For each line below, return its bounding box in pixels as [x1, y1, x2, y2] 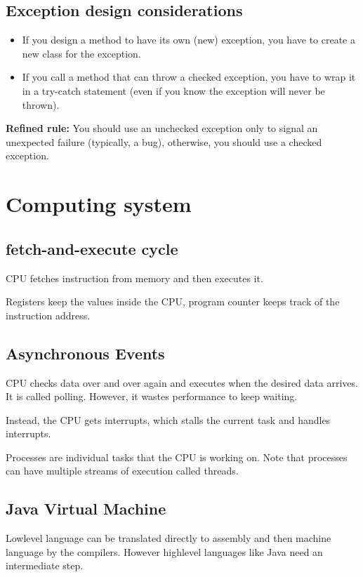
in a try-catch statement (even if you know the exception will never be [22, 83, 325, 98]
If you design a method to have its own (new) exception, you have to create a [22, 32, 355, 47]
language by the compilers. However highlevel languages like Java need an [6, 544, 323, 559]
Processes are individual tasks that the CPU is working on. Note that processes [6, 449, 348, 464]
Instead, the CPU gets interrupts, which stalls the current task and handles [6, 412, 331, 427]
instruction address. [6, 307, 91, 322]
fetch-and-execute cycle [6, 237, 178, 259]
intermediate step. [6, 558, 84, 573]
